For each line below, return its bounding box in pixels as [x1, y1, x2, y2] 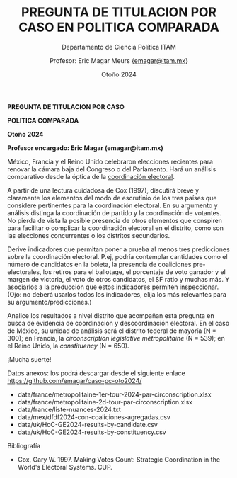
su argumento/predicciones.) [7, 297, 92, 306]
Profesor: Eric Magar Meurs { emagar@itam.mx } [49, 56, 189, 64]
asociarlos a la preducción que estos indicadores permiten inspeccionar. [7, 283, 219, 291]
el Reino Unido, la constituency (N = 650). [7, 341, 129, 350]
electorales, [7, 267, 42, 276]
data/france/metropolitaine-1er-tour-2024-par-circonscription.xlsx [17, 390, 212, 399]
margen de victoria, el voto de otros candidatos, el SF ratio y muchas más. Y [7, 275, 230, 283]
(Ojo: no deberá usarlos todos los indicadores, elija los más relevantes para [7, 290, 226, 298]
